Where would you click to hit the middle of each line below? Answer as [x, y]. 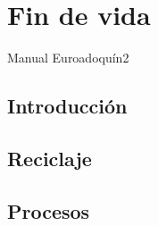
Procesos [49, 210]
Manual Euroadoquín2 [68, 58]
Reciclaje [50, 158]
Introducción [67, 106]
